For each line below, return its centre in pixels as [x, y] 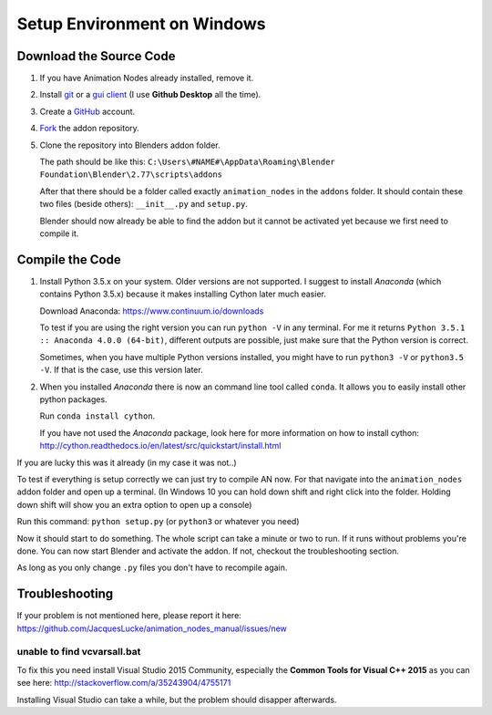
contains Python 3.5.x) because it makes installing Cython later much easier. [183, 294]
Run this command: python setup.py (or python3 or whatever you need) [158, 522]
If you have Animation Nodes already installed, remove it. [147, 78]
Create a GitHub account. [87, 111]
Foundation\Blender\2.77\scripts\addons [131, 175]
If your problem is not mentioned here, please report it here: [129, 616]
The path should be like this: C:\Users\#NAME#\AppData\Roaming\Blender [188, 162]
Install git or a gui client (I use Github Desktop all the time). [150, 95]
